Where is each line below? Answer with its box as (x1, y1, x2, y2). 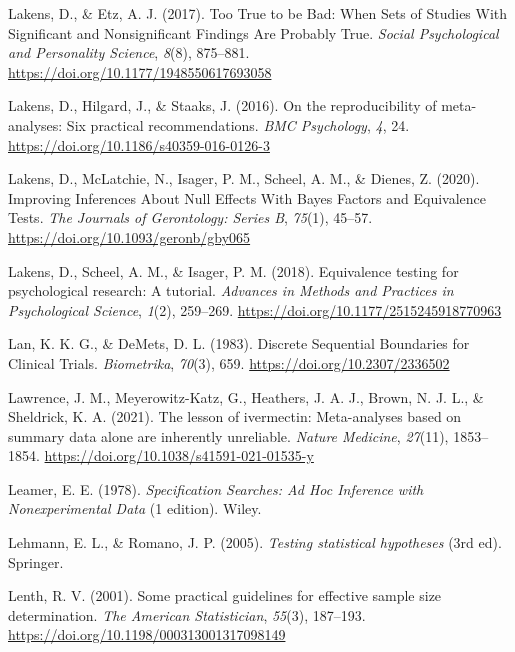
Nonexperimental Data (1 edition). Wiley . (8, 498, 262, 519)
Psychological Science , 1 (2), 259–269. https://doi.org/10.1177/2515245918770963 (8, 299, 502, 320)
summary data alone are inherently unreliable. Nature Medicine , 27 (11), (8, 425, 449, 446)
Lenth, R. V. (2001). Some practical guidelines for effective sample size (8, 585, 442, 606)
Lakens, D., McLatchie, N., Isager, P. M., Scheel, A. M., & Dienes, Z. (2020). (8, 168, 480, 189)
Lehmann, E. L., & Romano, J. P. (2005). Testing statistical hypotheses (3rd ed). (8, 532, 502, 553)
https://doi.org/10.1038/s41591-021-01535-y (44, 445, 314, 466)
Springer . (8, 551, 64, 572)
